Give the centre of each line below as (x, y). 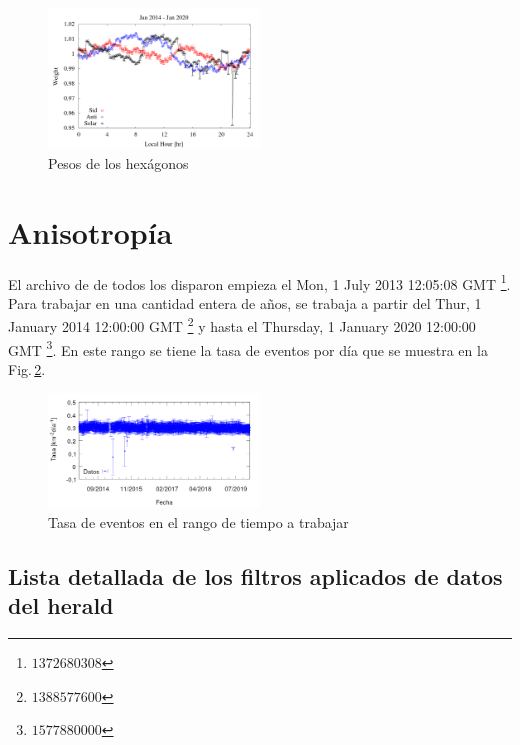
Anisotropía (90, 231)
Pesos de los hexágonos (118, 162)
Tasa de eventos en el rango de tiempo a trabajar (198, 521)
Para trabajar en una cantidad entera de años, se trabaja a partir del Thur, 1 (245, 302)
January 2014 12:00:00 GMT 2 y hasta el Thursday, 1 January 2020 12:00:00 (242, 324)
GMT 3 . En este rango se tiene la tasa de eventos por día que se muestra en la (248, 348)
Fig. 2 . (27, 368)
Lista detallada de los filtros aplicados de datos (255, 575)
